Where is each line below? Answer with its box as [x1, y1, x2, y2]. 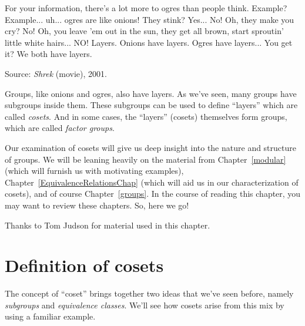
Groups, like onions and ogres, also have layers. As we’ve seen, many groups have [5, 87, 297, 99]
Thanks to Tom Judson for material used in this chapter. [5, 219, 210, 231]
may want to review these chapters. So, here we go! [5, 199, 189, 211]
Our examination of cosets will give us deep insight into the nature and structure [5, 141, 296, 153]
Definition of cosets [5, 253, 164, 277]
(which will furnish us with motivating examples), [5, 164, 184, 177]
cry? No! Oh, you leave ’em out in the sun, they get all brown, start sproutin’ [5, 25, 284, 37]
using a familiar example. [5, 310, 96, 322]
